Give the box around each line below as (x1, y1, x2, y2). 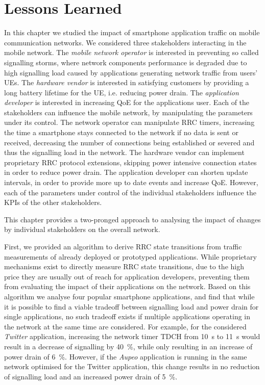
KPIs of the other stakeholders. (4, 197, 102, 208)
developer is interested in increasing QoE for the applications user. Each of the (4, 97, 250, 108)
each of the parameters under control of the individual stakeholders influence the (4, 187, 256, 197)
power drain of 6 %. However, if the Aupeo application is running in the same (4, 351, 247, 362)
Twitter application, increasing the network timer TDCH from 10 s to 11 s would (4, 331, 260, 342)
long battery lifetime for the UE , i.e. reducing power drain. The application (4, 87, 239, 97)
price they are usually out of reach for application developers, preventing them (4, 271, 250, 281)
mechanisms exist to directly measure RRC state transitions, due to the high (4, 261, 244, 272)
